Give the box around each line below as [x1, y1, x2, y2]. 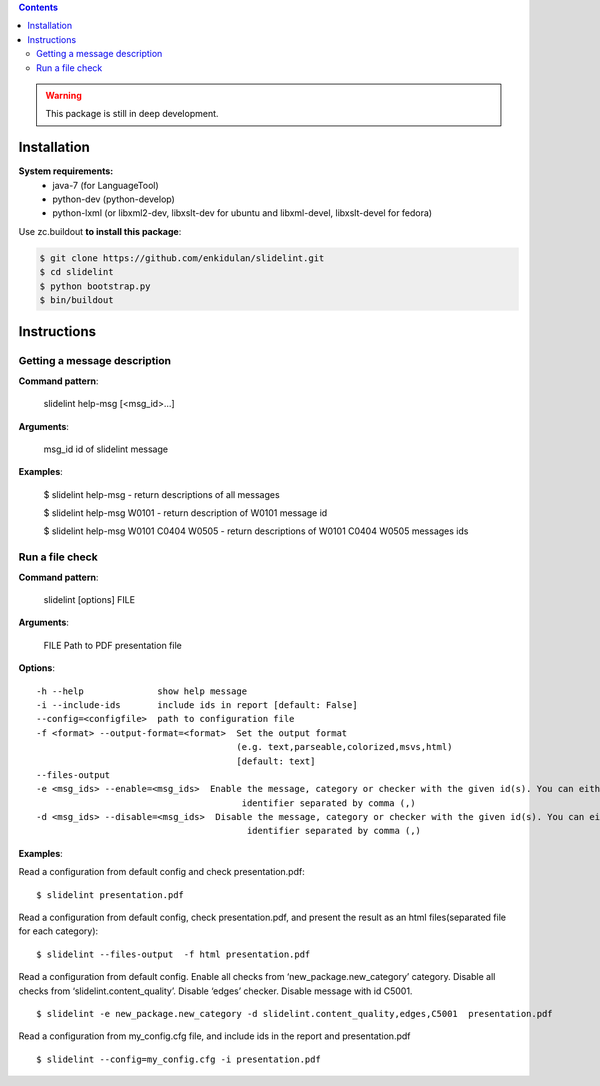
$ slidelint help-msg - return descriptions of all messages [43, 488, 280, 500]
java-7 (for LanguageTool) [52, 179, 159, 191]
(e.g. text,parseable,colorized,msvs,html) [236, 741, 453, 753]
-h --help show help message [36, 685, 248, 697]
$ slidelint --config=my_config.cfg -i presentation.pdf [36, 1053, 322, 1065]
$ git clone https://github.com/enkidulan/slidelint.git [39, 252, 325, 264]
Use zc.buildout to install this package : [18, 225, 182, 237]
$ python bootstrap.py [39, 280, 151, 292]
